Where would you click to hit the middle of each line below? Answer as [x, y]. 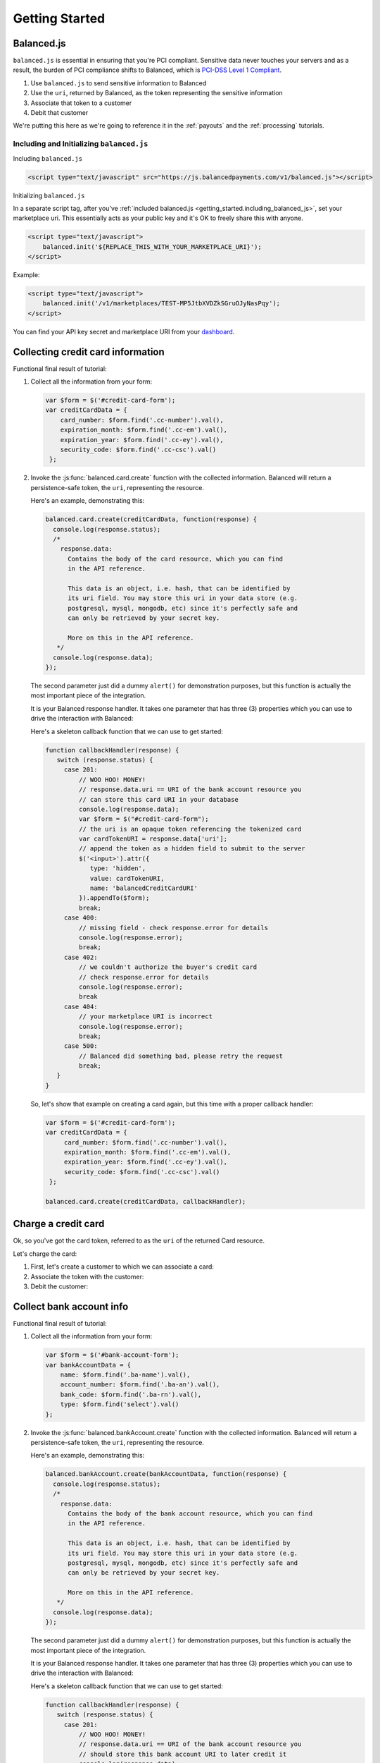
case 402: [81, 957]
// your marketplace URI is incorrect [145, 1017]
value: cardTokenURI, [127, 878]
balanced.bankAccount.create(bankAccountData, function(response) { [166, 1474]
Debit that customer [59, 113]
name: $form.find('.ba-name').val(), [125, 1375]
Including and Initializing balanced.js [81, 144]
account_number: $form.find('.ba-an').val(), [140, 1385]
